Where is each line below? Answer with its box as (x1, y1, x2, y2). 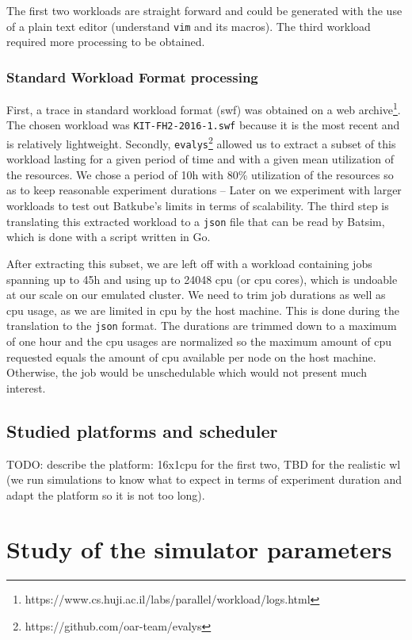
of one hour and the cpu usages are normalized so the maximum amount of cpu (6, 332, 392, 349)
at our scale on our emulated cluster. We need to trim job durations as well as (6, 286, 386, 303)
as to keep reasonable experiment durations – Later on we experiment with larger (6, 182, 402, 198)
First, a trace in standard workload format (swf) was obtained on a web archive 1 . (6, 99, 401, 117)
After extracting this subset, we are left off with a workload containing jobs (6, 255, 372, 271)
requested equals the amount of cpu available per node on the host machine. (6, 348, 376, 365)
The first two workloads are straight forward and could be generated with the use (6, 2, 402, 18)
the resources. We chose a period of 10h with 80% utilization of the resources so (6, 166, 394, 182)
